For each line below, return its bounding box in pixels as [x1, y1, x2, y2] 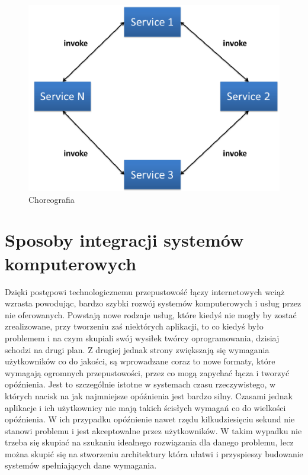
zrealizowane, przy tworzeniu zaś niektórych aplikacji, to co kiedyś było [5, 320, 264, 332]
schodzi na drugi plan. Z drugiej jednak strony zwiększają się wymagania [5, 343, 269, 356]
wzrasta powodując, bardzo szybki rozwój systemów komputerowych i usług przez [5, 297, 301, 309]
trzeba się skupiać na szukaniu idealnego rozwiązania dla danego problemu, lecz [5, 436, 294, 448]
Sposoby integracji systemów [5, 228, 244, 252]
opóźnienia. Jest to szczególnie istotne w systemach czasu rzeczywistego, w [5, 378, 276, 390]
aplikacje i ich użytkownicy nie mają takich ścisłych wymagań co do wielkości [5, 401, 286, 413]
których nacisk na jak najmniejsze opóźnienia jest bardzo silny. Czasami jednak [5, 389, 293, 402]
